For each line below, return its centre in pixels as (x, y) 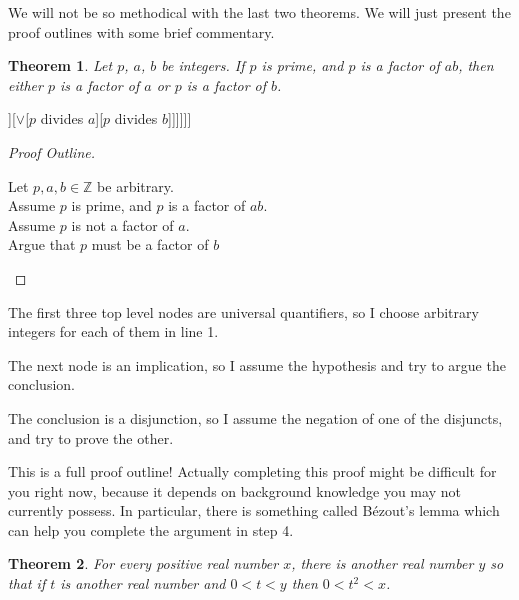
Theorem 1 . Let (60, 65)
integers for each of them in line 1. (113, 331)
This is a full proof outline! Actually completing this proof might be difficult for (252, 471)
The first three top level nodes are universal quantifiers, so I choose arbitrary (243, 311)
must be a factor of (150, 244)
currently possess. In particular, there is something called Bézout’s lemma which (254, 510)
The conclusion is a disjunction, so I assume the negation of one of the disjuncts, (255, 417)
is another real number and (143, 583)
